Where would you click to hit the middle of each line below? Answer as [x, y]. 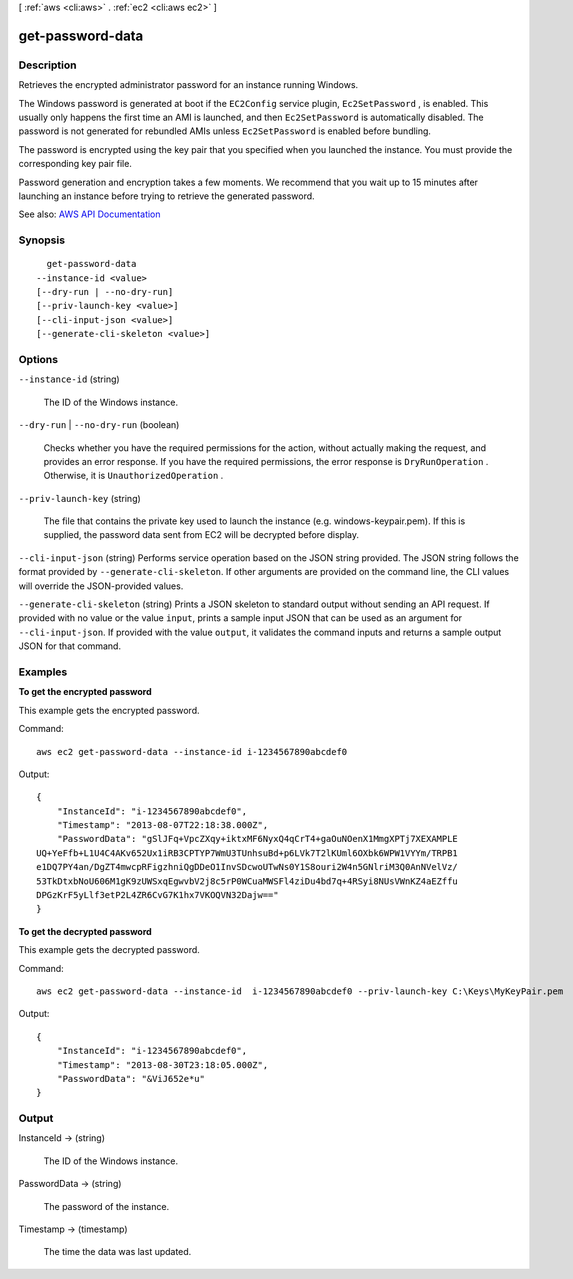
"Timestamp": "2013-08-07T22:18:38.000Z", [162, 825]
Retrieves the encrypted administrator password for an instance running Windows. [188, 85]
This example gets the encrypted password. [109, 710]
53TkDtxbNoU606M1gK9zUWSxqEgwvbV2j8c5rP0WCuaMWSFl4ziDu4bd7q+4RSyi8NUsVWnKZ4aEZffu [247, 881]
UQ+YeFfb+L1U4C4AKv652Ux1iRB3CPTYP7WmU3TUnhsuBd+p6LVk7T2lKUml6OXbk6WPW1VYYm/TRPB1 [247, 853]
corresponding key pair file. [75, 164]
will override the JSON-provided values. [101, 586]
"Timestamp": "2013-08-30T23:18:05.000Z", [162, 1064]
